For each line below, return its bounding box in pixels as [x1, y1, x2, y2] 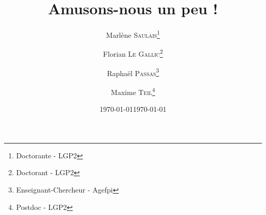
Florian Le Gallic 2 [103, 47, 163, 59]
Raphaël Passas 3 [107, 66, 159, 78]
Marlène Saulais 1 [106, 28, 160, 40]
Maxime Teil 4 [110, 85, 156, 97]
